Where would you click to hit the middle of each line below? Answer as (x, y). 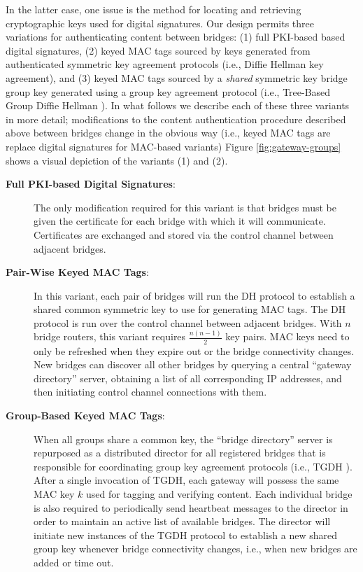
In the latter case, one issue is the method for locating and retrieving (154, 9)
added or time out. (74, 562)
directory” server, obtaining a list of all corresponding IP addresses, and (188, 378)
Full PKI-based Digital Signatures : (91, 184)
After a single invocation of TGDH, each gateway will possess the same (186, 480)
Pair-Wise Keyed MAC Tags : (77, 272)
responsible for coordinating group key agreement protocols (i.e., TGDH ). (193, 466)
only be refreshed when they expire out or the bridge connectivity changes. (194, 350)
